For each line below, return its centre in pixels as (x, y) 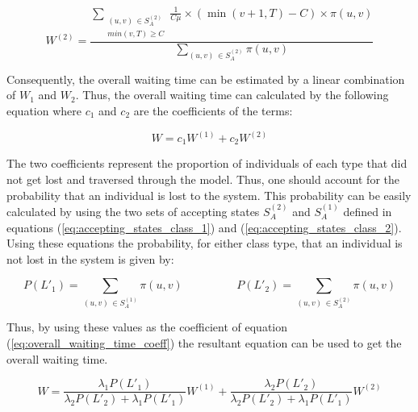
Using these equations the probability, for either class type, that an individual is (205, 243)
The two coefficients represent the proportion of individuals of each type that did (207, 163)
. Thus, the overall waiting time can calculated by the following (232, 95)
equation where (44, 110)
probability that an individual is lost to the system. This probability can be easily (209, 195)
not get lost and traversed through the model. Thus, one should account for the (203, 179)
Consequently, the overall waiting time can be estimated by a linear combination (206, 79)
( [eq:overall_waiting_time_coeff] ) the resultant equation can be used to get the (204, 342)
